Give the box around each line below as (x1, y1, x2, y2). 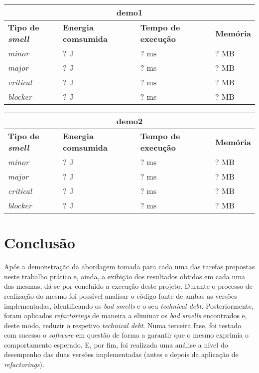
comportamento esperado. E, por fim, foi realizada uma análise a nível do (4, 339, 228, 350)
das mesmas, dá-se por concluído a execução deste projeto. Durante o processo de (4, 281, 253, 291)
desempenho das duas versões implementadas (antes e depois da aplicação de (4, 349, 239, 360)
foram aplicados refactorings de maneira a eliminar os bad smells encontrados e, (4, 310, 247, 321)
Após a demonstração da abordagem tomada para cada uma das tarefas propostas (4, 261, 255, 272)
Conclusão (4, 232, 75, 253)
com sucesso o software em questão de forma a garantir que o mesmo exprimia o (4, 330, 249, 340)
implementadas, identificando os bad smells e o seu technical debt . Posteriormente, (4, 300, 254, 311)
